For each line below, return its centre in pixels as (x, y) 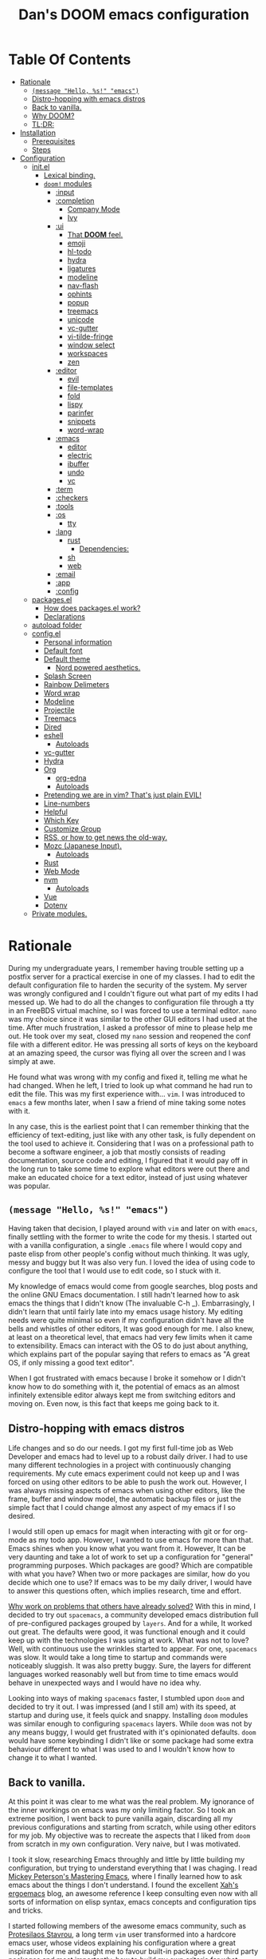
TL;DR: (43, 124)
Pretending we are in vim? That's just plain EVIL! (122, 795)
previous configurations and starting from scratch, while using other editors (132, 1827)
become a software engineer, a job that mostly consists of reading (117, 1151)
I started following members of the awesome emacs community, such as (127, 1926)
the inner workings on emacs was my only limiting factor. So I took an (122, 1810)
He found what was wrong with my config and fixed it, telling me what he (128, 1077)
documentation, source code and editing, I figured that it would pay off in (128, 1160)
